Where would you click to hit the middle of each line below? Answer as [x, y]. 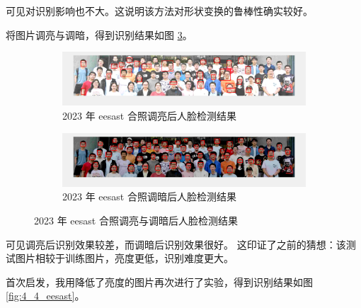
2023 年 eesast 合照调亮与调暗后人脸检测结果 [136, 221]
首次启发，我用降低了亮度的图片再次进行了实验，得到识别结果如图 [159, 281]
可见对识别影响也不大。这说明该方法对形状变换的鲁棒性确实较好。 [159, 11]
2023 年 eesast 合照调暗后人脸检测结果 [149, 196]
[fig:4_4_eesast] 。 [45, 296]
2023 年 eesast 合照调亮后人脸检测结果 [149, 116]
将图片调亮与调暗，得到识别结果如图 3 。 [99, 34]
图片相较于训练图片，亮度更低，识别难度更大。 [124, 258]
